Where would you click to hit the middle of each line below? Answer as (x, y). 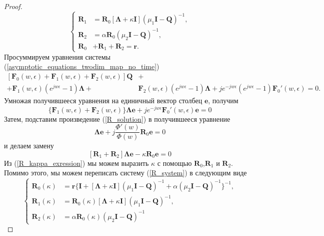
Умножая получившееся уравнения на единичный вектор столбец (103, 100)
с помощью (174, 163)
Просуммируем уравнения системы (57, 56)
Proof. (13, 6)
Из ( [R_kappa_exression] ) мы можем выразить (76, 163)
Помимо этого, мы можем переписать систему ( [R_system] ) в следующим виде (125, 173)
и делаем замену (29, 146)
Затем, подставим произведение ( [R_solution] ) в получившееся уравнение (117, 119)
